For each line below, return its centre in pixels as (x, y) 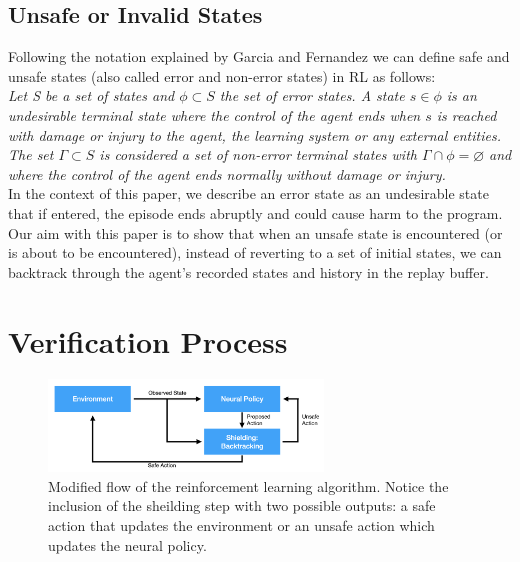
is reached (466, 114)
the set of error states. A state (312, 95)
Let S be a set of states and (91, 95)
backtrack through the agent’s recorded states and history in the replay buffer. (248, 271)
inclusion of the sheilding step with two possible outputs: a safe (242, 505)
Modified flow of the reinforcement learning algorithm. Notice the (248, 485)
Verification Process (148, 340)
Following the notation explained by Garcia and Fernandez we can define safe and (259, 56)
